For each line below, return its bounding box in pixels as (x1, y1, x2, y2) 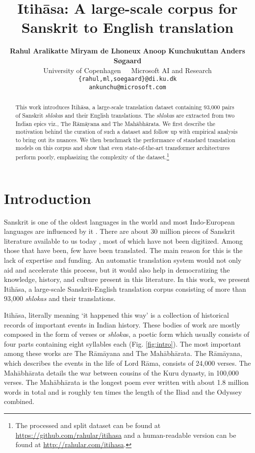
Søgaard (113, 55, 142, 65)
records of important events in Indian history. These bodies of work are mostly (4, 319, 240, 329)
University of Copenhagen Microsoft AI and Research (43, 65, 212, 75)
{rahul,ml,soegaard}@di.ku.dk (78, 75, 177, 83)
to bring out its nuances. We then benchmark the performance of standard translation (15, 135, 235, 144)
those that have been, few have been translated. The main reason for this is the (4, 245, 243, 255)
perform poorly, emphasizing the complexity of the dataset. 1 (15, 151, 169, 161)
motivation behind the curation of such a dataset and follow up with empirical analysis (15, 127, 238, 136)
